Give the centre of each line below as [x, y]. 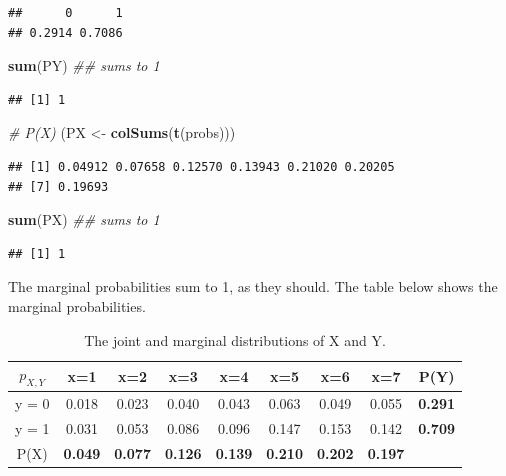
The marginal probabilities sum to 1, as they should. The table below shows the [253, 286]
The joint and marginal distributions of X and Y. [235, 339]
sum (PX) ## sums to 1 [84, 219]
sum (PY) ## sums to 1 [84, 65]
